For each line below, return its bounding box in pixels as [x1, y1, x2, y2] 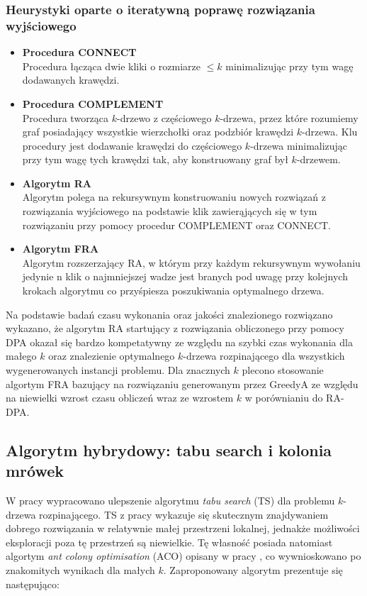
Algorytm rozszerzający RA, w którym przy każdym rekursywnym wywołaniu [22, 255, 361, 270]
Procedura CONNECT [22, 45, 137, 60]
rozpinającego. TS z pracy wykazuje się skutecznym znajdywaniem [39, 507, 329, 521]
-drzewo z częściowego [117, 110, 212, 125]
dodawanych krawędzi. [22, 72, 120, 87]
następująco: [6, 576, 60, 591]
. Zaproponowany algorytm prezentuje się [163, 562, 343, 577]
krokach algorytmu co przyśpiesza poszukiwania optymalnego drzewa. [22, 283, 324, 298]
